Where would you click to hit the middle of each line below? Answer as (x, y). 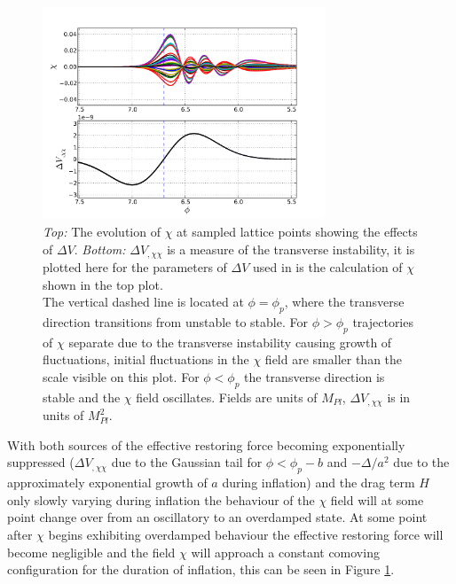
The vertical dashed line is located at (143, 302)
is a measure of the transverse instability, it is (291, 249)
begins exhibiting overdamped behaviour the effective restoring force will (246, 535)
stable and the (82, 397)
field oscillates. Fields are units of (227, 397)
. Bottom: (100, 249)
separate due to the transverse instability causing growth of (230, 342)
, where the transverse (344, 302)
